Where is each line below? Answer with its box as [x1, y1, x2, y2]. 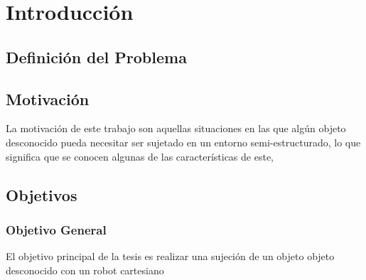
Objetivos [6, 183, 77, 205]
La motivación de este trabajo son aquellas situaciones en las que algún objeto [6, 121, 346, 136]
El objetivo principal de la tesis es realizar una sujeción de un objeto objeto [6, 249, 335, 264]
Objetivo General [6, 220, 107, 238]
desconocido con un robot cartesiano [6, 262, 164, 277]
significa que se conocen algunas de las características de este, [6, 149, 274, 163]
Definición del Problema [6, 45, 187, 68]
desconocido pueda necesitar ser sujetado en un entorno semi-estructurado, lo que [6, 134, 361, 149]
